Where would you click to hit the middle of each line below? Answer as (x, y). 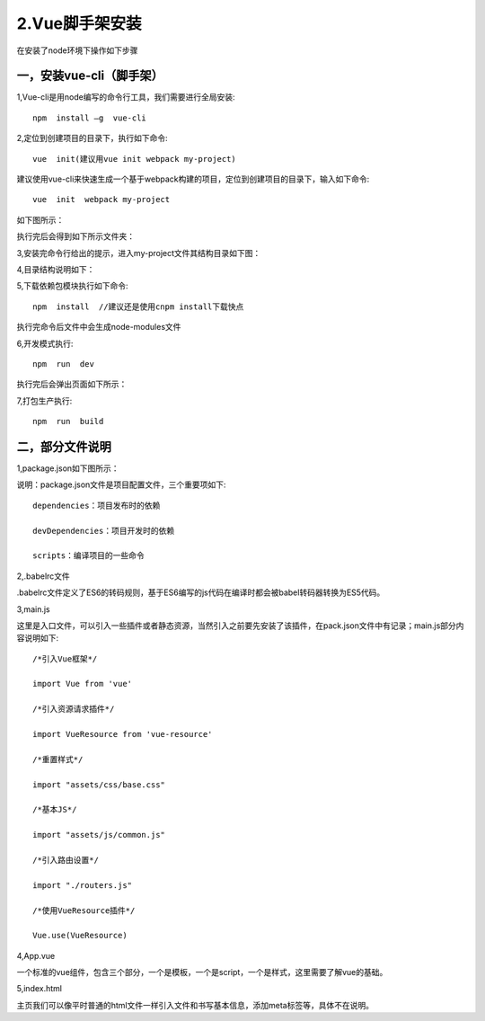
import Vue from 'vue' (83, 684)
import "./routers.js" (83, 885)
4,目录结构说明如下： (56, 269)
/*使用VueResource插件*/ (84, 910)
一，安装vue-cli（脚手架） (90, 76)
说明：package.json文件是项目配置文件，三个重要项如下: (121, 484)
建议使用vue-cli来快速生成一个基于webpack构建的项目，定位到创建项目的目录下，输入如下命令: (193, 179)
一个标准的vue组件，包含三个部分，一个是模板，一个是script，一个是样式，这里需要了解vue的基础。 (202, 972)
